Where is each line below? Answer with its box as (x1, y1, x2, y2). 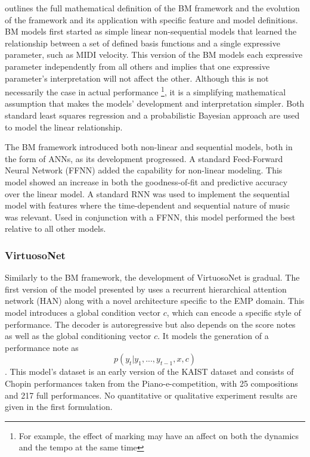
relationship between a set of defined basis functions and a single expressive (5, 36, 280, 49)
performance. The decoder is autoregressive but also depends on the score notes (5, 318, 296, 330)
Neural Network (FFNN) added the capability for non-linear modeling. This (5, 164, 283, 176)
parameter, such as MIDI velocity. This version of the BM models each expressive (5, 48, 303, 61)
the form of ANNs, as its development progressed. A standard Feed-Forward (5, 152, 283, 164)
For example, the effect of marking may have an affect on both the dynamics (18, 429, 299, 442)
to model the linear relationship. (5, 120, 123, 133)
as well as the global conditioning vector (5, 329, 151, 342)
